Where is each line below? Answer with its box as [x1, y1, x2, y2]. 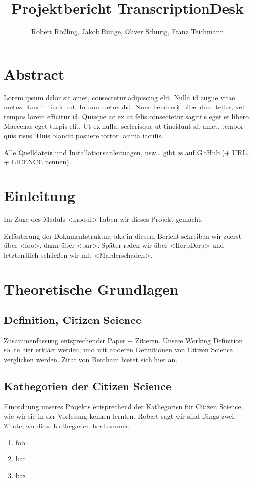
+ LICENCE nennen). [4, 157, 71, 167]
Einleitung [4, 186, 76, 205]
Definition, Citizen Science [4, 312, 142, 327]
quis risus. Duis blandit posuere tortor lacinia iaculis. [4, 131, 163, 141]
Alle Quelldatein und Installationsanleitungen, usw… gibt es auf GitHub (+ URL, [4, 147, 249, 157]
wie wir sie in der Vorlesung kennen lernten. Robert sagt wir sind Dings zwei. [4, 411, 236, 421]
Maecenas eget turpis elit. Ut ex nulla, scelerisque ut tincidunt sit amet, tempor [4, 121, 244, 131]
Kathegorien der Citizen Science [4, 378, 171, 394]
